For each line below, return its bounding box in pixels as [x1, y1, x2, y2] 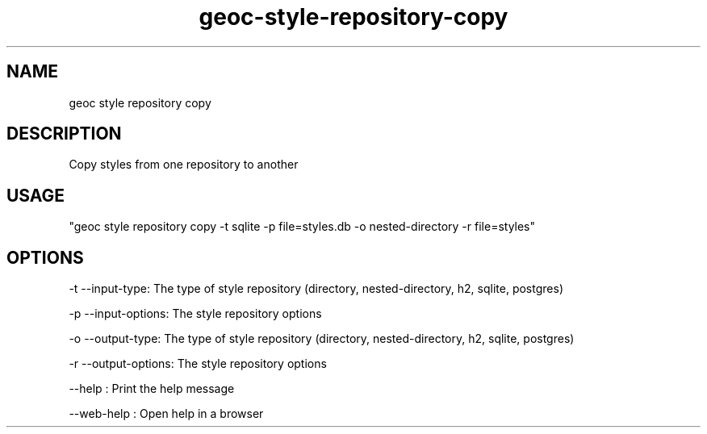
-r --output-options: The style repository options [69, 357, 327, 371]
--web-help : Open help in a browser [69, 407, 264, 421]
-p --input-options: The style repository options [69, 307, 322, 321]
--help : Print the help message [69, 382, 235, 396]
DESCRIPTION [6, 123, 122, 144]
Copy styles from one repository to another [69, 157, 299, 172]
